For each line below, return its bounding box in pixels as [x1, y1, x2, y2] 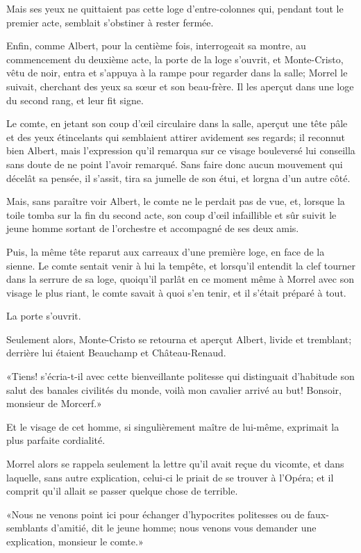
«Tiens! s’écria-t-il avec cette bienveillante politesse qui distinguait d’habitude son [6, 369, 355, 383]
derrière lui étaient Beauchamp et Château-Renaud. [6, 345, 226, 360]
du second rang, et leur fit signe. [6, 92, 144, 107]
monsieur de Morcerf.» [6, 396, 102, 411]
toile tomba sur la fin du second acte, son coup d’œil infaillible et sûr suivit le [6, 207, 337, 222]
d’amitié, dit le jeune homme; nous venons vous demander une [51, 520, 317, 535]
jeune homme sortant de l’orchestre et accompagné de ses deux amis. [6, 221, 299, 236]
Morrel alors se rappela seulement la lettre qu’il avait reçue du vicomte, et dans [6, 456, 344, 471]
